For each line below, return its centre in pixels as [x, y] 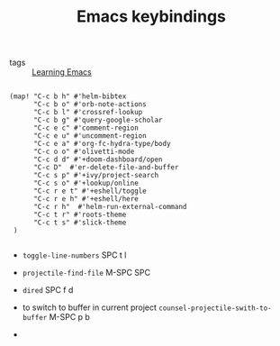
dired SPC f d [48, 290]
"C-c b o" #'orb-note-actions [90, 105]
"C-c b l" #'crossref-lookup [88, 113]
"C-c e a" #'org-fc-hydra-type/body [102, 144]
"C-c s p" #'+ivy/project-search [96, 176]
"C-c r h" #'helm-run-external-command [110, 207]
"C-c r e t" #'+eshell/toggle [90, 191]
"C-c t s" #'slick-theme [80, 223]
